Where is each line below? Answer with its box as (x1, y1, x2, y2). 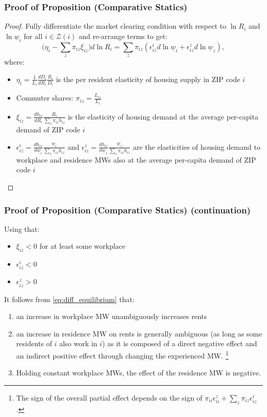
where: (4, 56, 25, 67)
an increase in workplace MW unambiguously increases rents (16, 311, 207, 322)
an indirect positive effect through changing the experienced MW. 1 (16, 348, 229, 361)
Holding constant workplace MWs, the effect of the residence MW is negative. (16, 367, 261, 378)
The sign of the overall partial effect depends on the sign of (16, 392, 203, 403)
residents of (16, 338, 52, 349)
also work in (59, 338, 98, 349)
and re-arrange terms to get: (79, 30, 168, 41)
